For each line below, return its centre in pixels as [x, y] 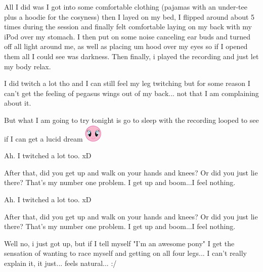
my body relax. [28, 66]
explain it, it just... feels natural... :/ [60, 263]
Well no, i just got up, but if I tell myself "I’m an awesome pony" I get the [119, 243]
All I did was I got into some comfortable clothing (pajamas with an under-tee [126, 7]
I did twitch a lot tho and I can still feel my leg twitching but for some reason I [127, 83]
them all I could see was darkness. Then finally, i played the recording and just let [131, 56]
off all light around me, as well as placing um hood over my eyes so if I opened [126, 46]
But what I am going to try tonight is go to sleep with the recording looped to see [131, 120]
